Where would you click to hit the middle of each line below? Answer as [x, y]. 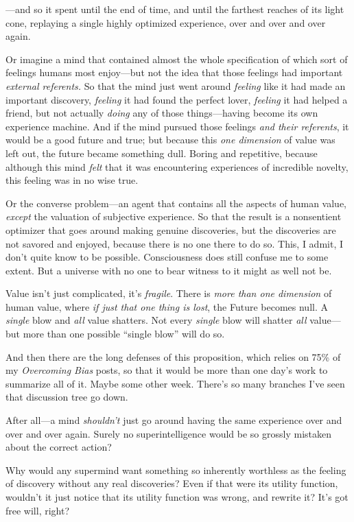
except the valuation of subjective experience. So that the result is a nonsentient [174, 216]
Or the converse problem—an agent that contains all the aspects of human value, [176, 203]
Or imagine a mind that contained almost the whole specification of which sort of [177, 59]
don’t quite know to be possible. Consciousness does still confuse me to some [167, 257]
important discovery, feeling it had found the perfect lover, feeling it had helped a [177, 99]
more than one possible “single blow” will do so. [124, 334]
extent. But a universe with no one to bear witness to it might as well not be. [169, 270]
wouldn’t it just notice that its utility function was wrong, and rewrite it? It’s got [177, 497]
